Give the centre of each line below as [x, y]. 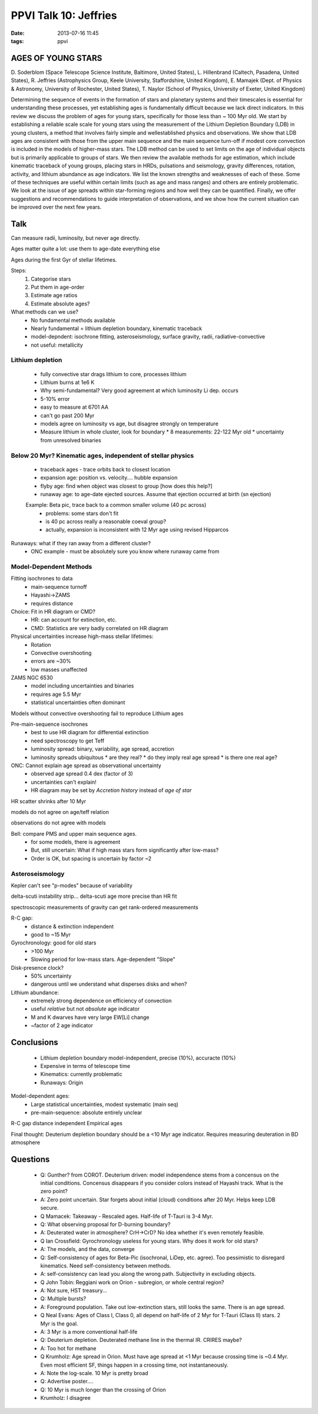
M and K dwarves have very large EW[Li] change [90, 1017]
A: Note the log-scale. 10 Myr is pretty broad [94, 1373]
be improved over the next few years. [56, 207]
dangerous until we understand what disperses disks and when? [109, 984]
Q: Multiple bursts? [63, 1299]
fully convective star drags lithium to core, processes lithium [113, 374]
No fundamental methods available [73, 320]
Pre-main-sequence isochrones [49, 724]
